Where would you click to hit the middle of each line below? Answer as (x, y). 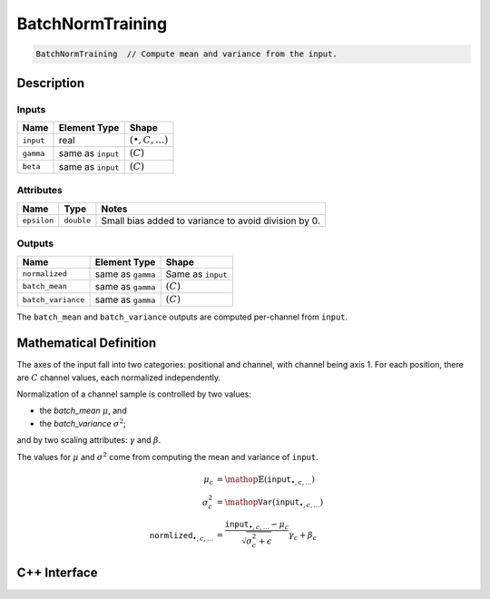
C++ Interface (57, 573)
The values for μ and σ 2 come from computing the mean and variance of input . (168, 456)
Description (51, 83)
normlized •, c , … (181, 536)
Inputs (31, 109)
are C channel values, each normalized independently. (119, 378)
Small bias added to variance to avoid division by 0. (211, 221)
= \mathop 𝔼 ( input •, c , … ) (265, 480)
